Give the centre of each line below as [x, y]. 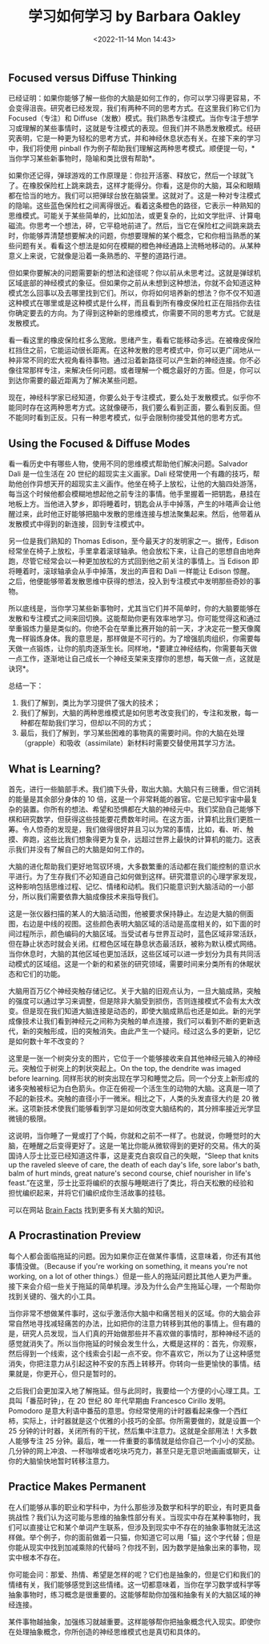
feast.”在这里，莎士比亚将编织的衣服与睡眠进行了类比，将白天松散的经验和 [131, 1183]
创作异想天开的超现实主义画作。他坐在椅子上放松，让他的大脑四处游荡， [141, 484]
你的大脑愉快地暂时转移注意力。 [61, 1461]
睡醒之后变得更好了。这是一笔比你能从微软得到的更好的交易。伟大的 [141, 1145]
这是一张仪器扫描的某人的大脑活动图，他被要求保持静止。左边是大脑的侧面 [131, 914]
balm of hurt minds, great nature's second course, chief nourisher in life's [130, 1173]
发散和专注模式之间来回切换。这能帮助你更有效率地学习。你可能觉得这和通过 [134, 619]
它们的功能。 [43, 974]
